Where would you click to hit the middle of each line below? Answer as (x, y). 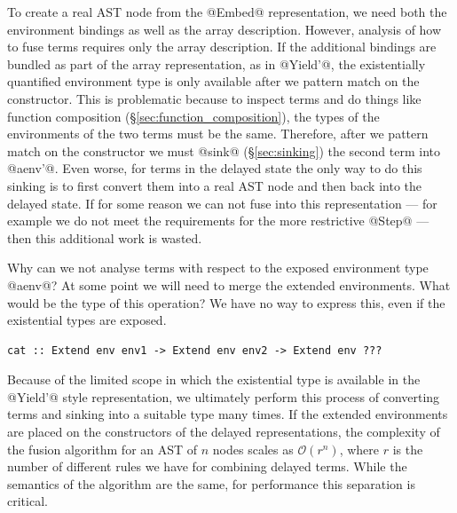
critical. (28, 501)
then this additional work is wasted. (105, 237)
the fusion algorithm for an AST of (102, 449)
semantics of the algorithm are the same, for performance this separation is (211, 483)
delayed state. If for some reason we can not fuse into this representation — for (222, 203)
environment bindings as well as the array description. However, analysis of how (225, 29)
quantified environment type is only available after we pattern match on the (213, 81)
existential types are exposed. (87, 320)
